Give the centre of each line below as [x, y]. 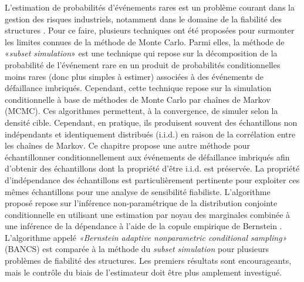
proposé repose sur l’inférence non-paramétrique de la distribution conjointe [141, 203]
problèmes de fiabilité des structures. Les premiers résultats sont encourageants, [148, 261]
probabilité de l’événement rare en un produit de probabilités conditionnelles [143, 64]
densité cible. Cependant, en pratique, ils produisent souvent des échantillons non [151, 122]
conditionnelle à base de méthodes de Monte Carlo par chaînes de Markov [138, 99]
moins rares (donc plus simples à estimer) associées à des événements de [134, 76]
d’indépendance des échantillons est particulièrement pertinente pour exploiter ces [152, 179]
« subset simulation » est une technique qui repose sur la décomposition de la [141, 53]
